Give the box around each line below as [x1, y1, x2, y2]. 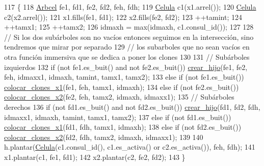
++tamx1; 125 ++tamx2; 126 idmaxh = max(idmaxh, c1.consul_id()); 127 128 [4, 21, 254, 32]
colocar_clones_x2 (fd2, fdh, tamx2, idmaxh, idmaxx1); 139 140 [4, 131, 203, 142]
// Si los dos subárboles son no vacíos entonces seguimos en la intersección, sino [4, 31, 254, 42]
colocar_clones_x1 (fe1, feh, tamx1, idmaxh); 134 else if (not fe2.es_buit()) [4, 81, 239, 92]
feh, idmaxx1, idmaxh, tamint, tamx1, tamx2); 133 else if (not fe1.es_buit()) [4, 72, 244, 82]
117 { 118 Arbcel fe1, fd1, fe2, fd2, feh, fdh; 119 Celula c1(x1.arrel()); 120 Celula [4, 2, 256, 12]
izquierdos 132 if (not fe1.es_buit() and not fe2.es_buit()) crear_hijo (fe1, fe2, [4, 61, 248, 72]
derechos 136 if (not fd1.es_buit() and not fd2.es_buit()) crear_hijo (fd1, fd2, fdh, [4, 101, 260, 112]
